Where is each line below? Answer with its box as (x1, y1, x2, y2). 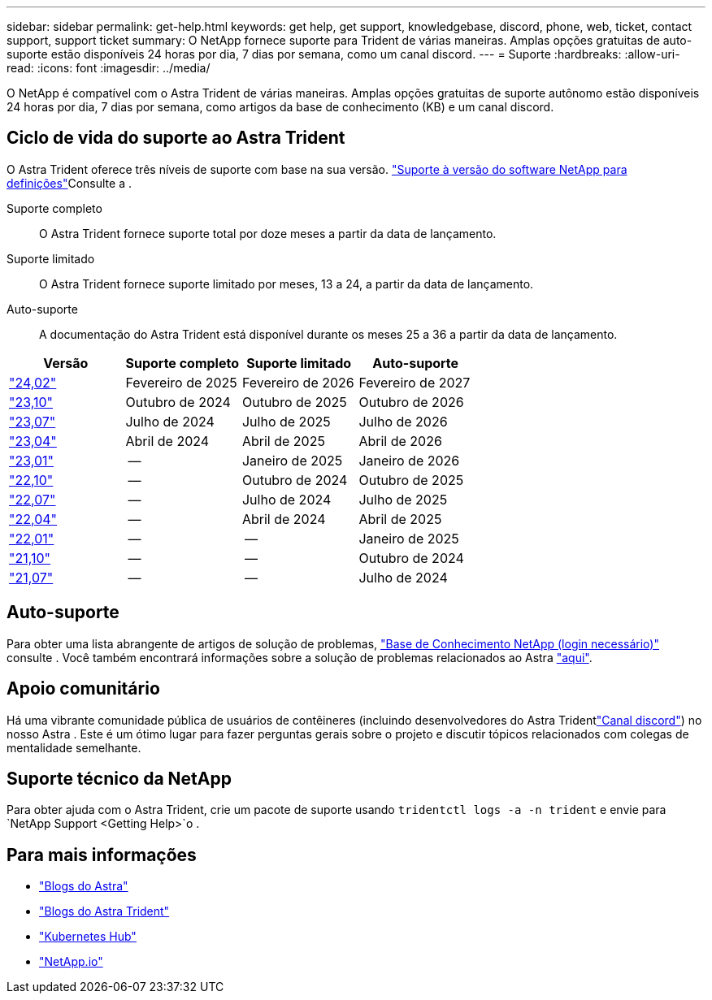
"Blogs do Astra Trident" (39, 904, 170, 919)
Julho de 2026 (358, 413, 448, 430)
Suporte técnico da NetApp (7, 768, 232, 789)
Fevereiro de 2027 (358, 374, 471, 391)
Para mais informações (7, 844, 197, 865)
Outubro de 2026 (358, 393, 464, 410)
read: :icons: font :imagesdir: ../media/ (7, 61, 211, 75)
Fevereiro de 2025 (125, 374, 237, 391)
